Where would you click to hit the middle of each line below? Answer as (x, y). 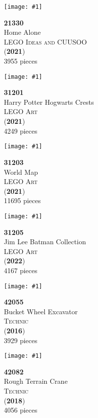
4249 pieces (21, 130)
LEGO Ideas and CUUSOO (46, 41)
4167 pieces (21, 270)
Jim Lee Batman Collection (45, 242)
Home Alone (22, 32)
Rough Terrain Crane (36, 381)
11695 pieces (22, 200)
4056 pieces (21, 410)
